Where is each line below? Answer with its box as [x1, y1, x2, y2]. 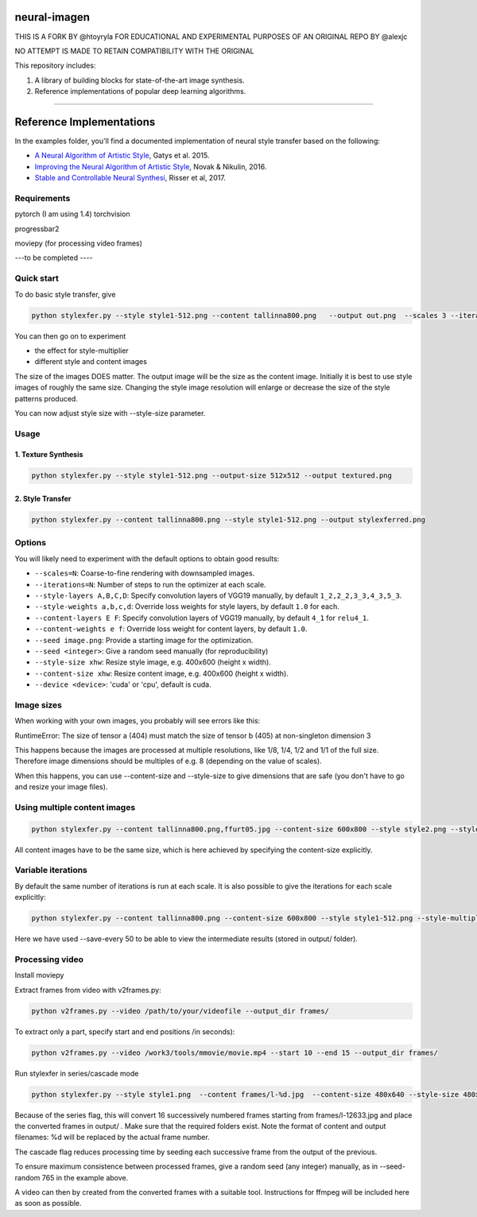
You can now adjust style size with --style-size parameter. [14, 408, 206, 417]
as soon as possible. [14, 1199, 83, 1208]
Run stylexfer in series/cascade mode [14, 1068, 139, 1078]
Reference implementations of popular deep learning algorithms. [34, 87, 246, 96]
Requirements [14, 192, 71, 203]
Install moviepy [14, 971, 64, 980]
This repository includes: [14, 60, 96, 71]
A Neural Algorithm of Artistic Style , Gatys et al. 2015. [34, 151, 210, 161]
